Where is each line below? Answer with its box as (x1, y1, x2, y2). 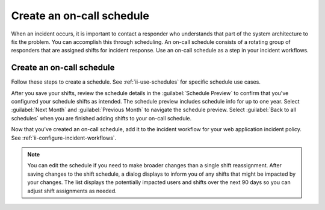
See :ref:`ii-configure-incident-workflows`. (11, 134, 117, 141)
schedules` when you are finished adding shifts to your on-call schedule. (11, 114, 192, 122)
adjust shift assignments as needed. (27, 187, 117, 194)
